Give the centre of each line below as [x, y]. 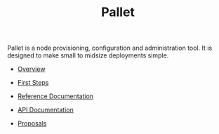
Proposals [32, 123]
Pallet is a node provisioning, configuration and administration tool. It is [110, 48]
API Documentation [45, 110]
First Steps [33, 83]
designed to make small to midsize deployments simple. [88, 55]
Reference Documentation [55, 96]
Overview [31, 69]
